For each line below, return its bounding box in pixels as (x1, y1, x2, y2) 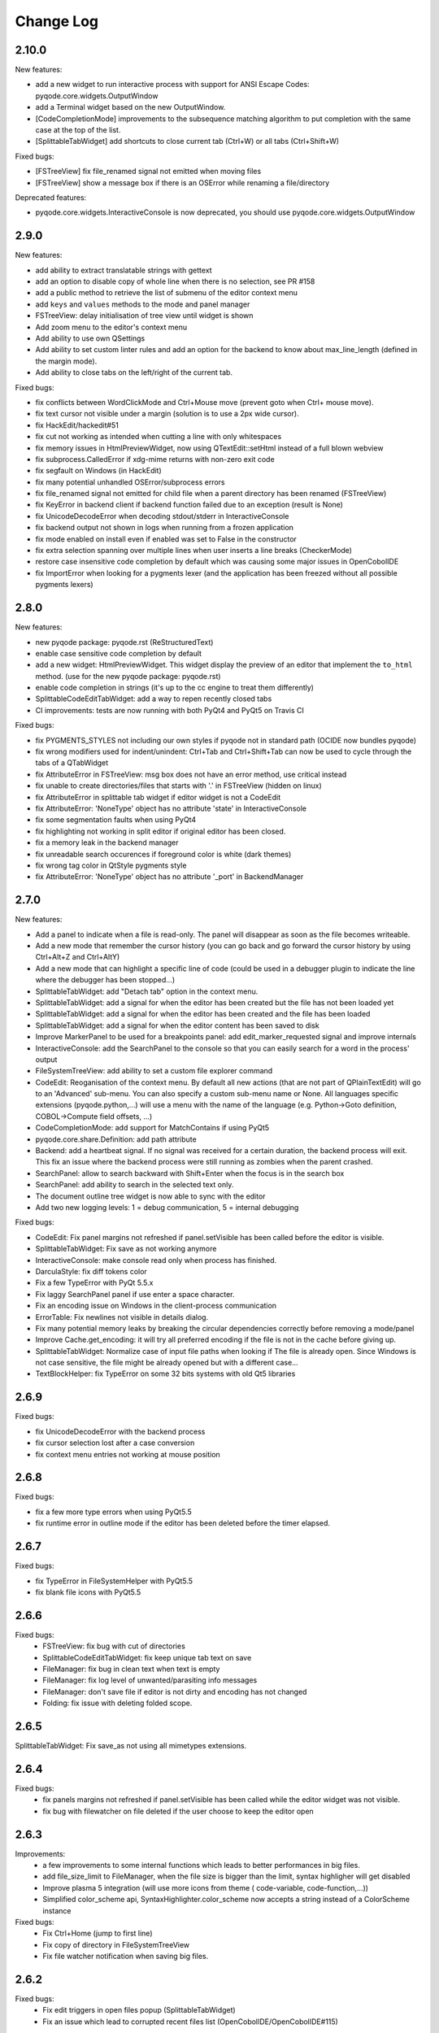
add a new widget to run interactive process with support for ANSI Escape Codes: (35, 80, 310, 89)
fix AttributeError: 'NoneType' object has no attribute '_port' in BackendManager (35, 872, 304, 882)
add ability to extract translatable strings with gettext (35, 265, 212, 275)
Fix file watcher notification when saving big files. (42, 1952, 209, 1961)
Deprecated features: (15, 192, 87, 202)
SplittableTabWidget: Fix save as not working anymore (35, 1244, 217, 1254)
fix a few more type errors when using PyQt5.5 (35, 1507, 193, 1517)
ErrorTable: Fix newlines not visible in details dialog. (35, 1312, 209, 1321)
